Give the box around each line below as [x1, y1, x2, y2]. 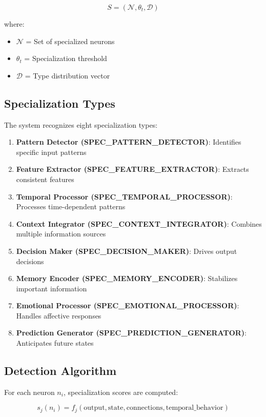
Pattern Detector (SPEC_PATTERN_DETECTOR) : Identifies [16, 136, 241, 147]
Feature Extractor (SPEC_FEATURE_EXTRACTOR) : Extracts [16, 164, 249, 174]
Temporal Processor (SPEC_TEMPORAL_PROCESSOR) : [16, 191, 233, 202]
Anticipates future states [16, 337, 94, 348]
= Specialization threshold [24, 53, 107, 64]
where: [4, 18, 25, 29]
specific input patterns [16, 146, 87, 157]
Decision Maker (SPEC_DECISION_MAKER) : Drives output [16, 245, 237, 256]
